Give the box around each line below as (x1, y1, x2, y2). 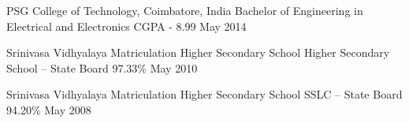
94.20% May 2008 (6, 101, 91, 117)
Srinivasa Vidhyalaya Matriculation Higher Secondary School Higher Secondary (6, 44, 390, 61)
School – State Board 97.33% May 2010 (6, 59, 198, 76)
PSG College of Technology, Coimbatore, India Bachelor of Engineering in (6, 2, 363, 18)
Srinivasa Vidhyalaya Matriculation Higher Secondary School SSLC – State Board (6, 86, 403, 102)
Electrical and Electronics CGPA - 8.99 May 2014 (6, 17, 247, 34)
